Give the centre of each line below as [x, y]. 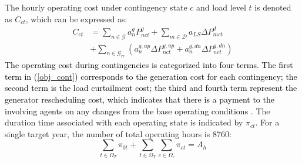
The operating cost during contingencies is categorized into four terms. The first [149, 65]
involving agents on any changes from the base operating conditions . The [137, 111]
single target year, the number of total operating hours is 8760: [118, 133]
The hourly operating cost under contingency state [96, 7]
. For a [267, 122]
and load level [221, 7]
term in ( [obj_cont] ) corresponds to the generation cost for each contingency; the [151, 76]
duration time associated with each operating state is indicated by [124, 122]
